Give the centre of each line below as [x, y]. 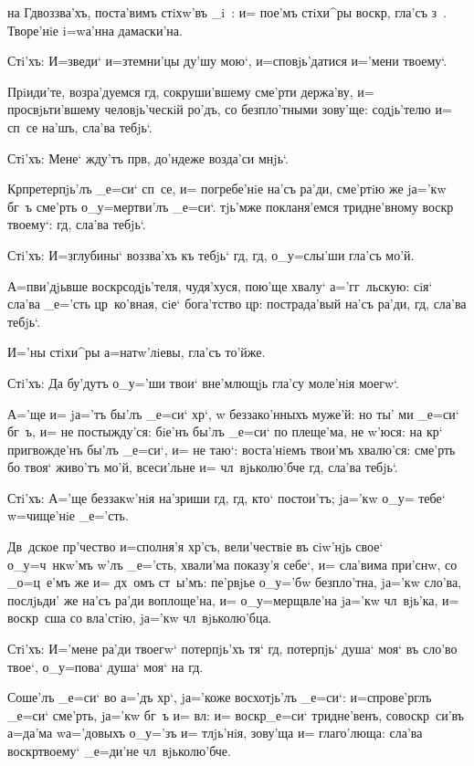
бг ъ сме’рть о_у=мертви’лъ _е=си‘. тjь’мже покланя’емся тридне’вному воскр [231, 206]
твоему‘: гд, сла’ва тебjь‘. [77, 224]
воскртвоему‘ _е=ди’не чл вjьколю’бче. [119, 750]
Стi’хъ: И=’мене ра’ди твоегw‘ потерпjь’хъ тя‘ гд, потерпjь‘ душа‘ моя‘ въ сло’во [232, 649]
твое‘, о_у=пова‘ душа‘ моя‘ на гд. [105, 666]
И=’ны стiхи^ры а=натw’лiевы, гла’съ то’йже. [137, 352]
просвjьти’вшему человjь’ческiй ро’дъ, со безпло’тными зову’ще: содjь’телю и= [230, 109]
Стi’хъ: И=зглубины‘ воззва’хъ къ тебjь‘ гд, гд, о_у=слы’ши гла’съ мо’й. [211, 254]
